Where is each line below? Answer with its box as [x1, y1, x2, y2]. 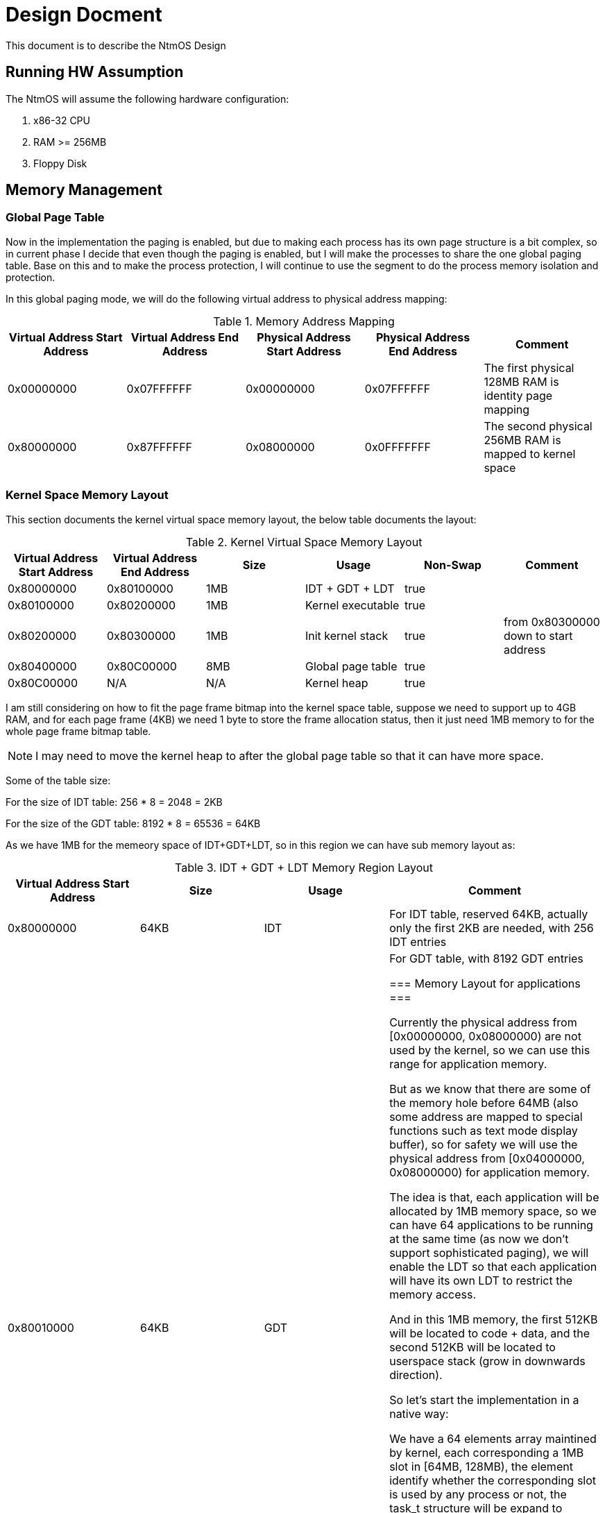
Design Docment [6, 3, 162, 26]
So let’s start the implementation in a [389, 1392, 579, 1407]
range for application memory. [389, 1056, 547, 1071]
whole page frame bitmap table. [6, 725, 151, 737]
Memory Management [6, 181, 162, 199]
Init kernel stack [305, 628, 389, 643]
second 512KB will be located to [389, 1339, 556, 1354]
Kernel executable [305, 598, 400, 612]
